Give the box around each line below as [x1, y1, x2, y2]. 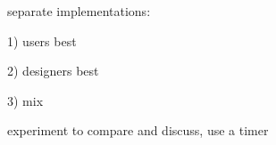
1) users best [7, 31, 77, 50]
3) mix [7, 91, 44, 109]
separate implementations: [7, 2, 151, 20]
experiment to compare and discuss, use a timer [7, 121, 269, 140]
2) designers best [7, 61, 99, 80]
